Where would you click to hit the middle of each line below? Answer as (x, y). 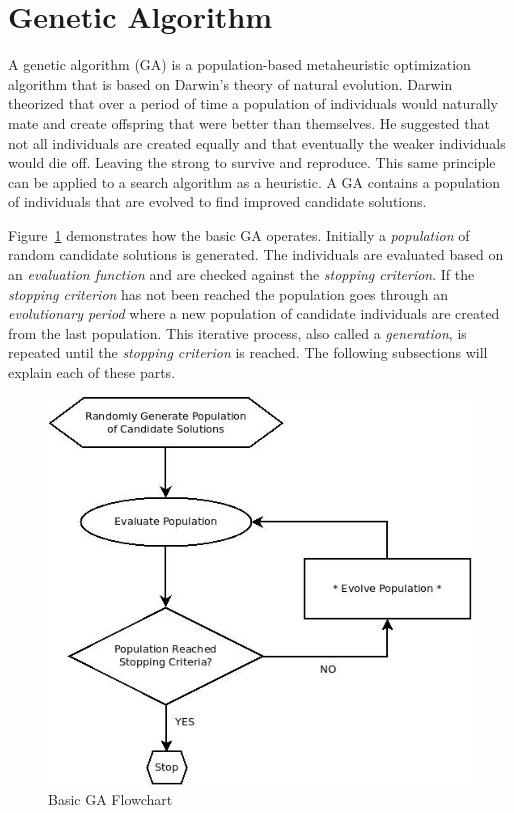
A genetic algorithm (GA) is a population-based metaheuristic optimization (239, 64)
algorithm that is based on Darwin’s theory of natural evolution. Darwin (230, 83)
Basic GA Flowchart (110, 799)
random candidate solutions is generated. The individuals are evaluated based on (256, 254)
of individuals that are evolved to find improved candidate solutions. (217, 201)
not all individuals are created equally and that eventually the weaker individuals (257, 142)
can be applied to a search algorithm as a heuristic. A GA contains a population (254, 181)
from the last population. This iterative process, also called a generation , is (237, 332)
